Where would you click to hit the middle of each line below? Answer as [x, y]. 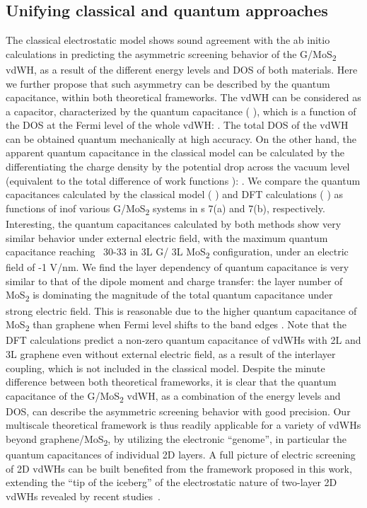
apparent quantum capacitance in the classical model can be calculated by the [175, 152]
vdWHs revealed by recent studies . [83, 496]
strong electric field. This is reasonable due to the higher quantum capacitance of [181, 310]
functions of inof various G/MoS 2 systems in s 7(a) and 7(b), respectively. [165, 209]
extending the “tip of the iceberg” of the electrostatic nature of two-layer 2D [171, 482]
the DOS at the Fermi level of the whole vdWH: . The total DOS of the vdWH [177, 125]
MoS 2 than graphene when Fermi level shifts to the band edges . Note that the [176, 325]
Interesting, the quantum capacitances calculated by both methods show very [174, 223]
